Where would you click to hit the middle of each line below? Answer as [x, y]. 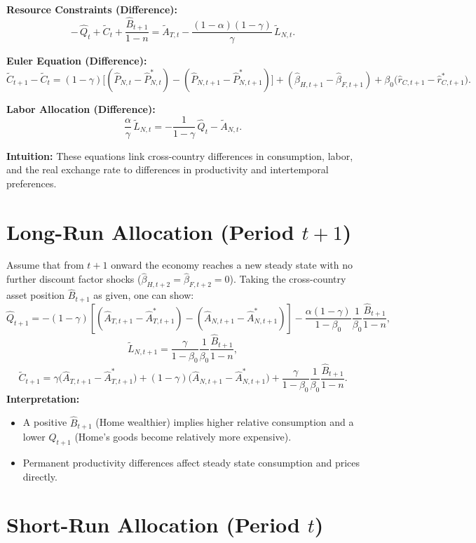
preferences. [32, 183]
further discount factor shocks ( [74, 279]
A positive [45, 422]
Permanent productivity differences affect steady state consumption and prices [191, 462]
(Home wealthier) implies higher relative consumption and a [225, 422]
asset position [36, 295]
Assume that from [45, 265]
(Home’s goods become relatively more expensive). [183, 437]
